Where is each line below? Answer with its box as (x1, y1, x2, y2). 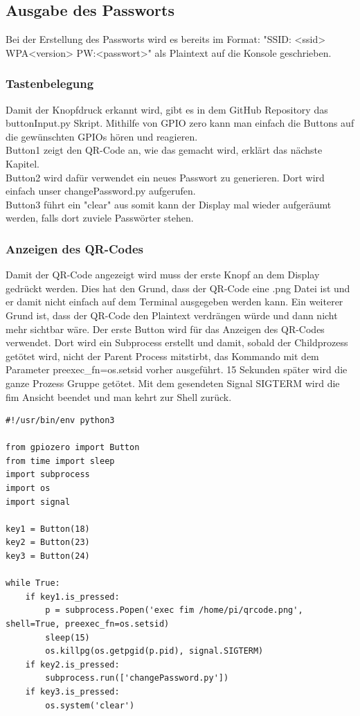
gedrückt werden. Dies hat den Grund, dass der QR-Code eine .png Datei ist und (6, 280, 350, 295)
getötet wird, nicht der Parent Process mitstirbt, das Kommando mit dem (6, 348, 319, 363)
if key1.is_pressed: (25, 591, 120, 602)
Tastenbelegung (6, 75, 94, 92)
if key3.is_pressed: (25, 686, 120, 697)
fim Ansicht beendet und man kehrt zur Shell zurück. (6, 389, 232, 404)
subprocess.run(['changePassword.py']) (45, 673, 229, 683)
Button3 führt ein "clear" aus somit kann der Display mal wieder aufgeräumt (6, 197, 332, 211)
